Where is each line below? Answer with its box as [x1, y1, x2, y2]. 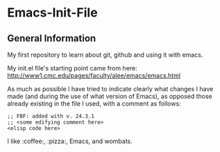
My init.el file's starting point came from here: [7, 64, 137, 72]
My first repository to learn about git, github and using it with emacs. [7, 50, 203, 59]
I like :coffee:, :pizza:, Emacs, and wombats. [7, 137, 133, 145]
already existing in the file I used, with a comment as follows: [7, 99, 182, 108]
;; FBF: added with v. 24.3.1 [7, 113, 95, 120]
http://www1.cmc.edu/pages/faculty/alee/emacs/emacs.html [7, 71, 181, 79]
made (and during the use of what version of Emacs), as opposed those [7, 92, 213, 100]
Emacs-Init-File [7, 5, 99, 21]
